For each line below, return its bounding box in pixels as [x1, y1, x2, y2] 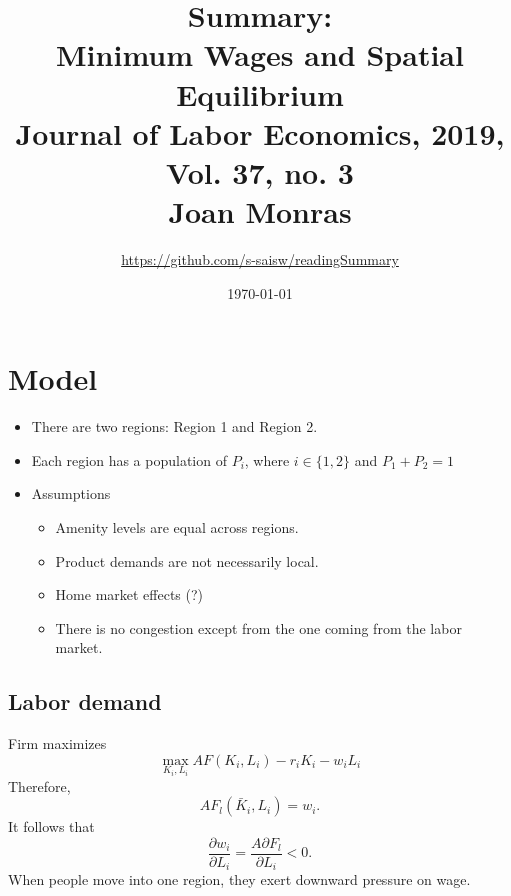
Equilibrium [176, 73, 344, 114]
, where [244, 449, 290, 470]
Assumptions [31, 483, 111, 504]
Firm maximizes [8, 733, 107, 754]
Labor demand [8, 686, 162, 717]
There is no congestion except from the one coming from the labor [55, 617, 462, 638]
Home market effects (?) [55, 584, 204, 605]
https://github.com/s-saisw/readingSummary [121, 249, 399, 270]
